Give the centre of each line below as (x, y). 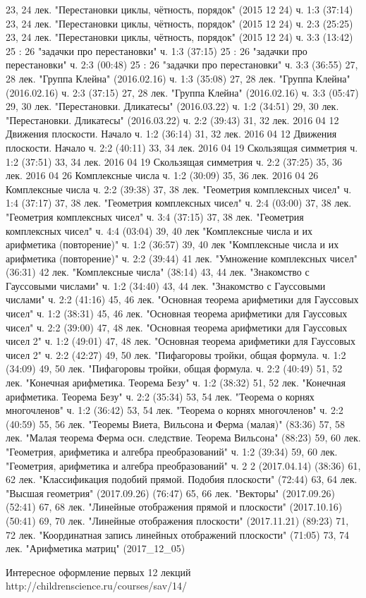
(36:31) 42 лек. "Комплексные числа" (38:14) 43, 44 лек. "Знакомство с (158, 272)
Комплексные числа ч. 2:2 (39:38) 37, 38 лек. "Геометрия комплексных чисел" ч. (179, 189)
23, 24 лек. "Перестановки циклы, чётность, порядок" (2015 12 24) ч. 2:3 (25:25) (179, 23)
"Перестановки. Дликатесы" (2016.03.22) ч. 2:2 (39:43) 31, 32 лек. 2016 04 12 (172, 120)
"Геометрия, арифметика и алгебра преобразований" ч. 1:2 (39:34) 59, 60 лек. (172, 451)
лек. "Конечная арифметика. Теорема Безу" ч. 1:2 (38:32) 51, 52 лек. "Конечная (176, 383)
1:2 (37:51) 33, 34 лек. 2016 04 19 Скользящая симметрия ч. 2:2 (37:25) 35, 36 (174, 161)
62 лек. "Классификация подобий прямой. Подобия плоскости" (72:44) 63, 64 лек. (182, 479)
